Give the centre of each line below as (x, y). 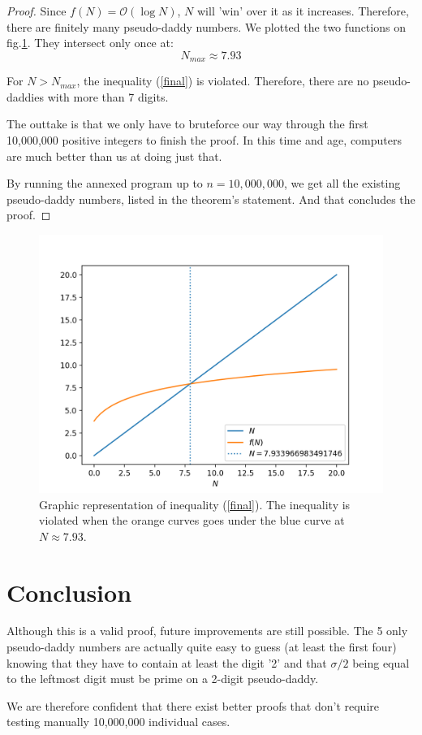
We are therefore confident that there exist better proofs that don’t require (193, 705)
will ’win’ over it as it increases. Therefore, (303, 11)
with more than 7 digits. (108, 96)
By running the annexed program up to (105, 183)
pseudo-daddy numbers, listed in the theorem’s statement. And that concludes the (211, 199)
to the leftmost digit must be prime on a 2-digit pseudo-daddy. (163, 679)
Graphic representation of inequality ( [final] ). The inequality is (195, 504)
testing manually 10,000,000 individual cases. (118, 722)
